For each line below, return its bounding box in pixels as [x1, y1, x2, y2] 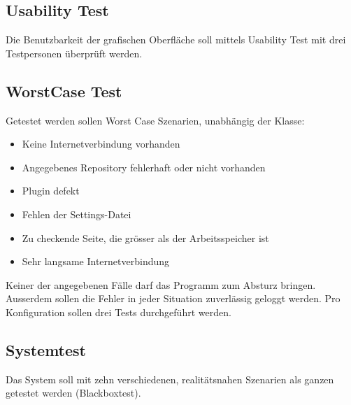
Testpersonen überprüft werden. [6, 45, 143, 60]
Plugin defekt [22, 183, 80, 198]
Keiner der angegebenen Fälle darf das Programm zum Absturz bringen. [6, 277, 316, 292]
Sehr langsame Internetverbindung [22, 254, 170, 269]
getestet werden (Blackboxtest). [6, 385, 141, 400]
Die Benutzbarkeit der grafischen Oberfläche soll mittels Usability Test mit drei [6, 32, 346, 47]
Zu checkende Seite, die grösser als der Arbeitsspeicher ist [22, 230, 269, 245]
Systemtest [6, 339, 86, 360]
